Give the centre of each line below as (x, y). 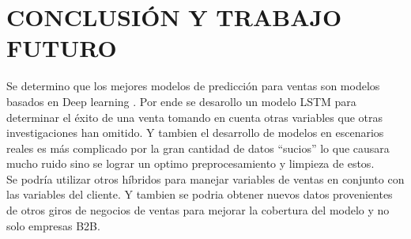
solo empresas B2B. (53, 225)
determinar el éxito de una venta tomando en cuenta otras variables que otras (195, 117)
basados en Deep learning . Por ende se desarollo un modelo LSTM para (181, 101)
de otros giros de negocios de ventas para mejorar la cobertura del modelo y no (198, 210)
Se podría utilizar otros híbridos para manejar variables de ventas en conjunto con (205, 178)
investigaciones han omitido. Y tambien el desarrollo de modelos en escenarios (195, 133)
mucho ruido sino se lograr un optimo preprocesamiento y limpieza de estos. (190, 163)
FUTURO (62, 48)
